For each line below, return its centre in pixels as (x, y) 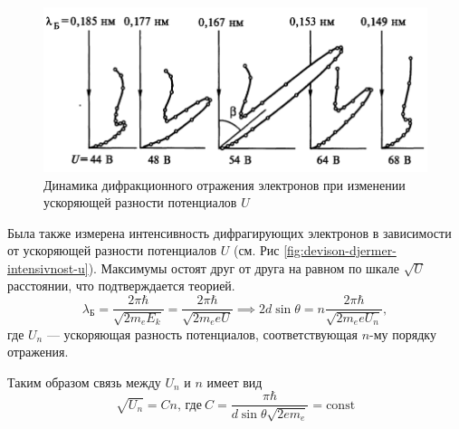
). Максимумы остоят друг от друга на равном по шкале (244, 267)
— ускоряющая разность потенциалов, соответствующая (202, 334)
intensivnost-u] (48, 267)
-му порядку (403, 334)
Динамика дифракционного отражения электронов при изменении (225, 184)
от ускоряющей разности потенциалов (112, 250)
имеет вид (234, 381)
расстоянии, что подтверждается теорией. (121, 286)
